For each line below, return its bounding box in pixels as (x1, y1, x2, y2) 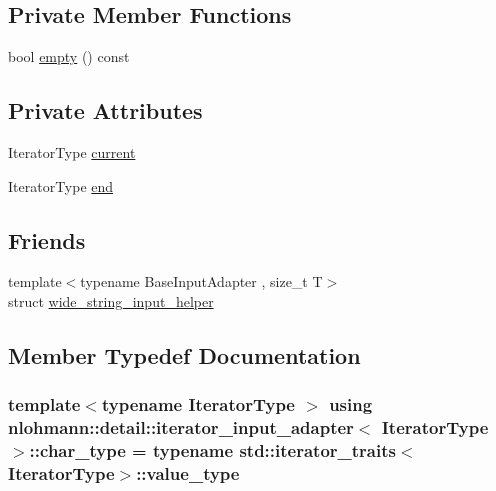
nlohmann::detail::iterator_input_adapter (8, 415, 354, 440)
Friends (8, 224, 86, 255)
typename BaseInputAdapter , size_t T (80, 271, 323, 292)
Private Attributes (8, 95, 203, 126)
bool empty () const (8, 46, 130, 67)
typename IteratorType (101, 392, 295, 417)
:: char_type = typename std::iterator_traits (29, 438, 396, 463)
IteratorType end (8, 175, 114, 196)
